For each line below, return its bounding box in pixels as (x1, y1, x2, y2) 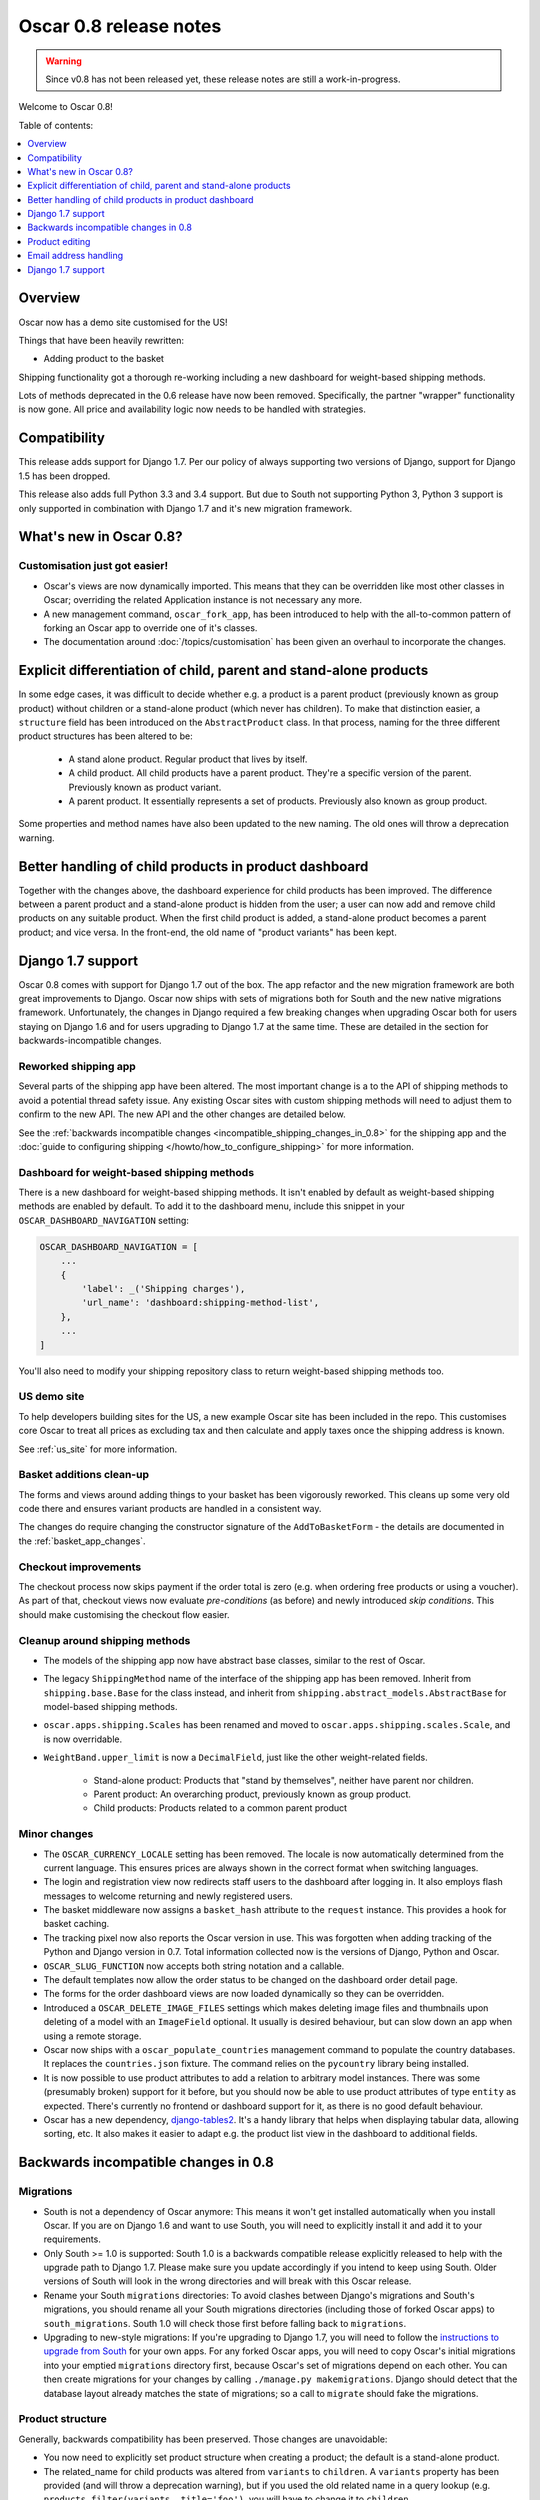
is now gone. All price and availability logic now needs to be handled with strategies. (18, 403, 367, 415)
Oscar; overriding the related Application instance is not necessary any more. (43, 594, 363, 606)
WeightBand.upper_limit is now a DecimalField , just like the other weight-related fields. (43, 1751, 429, 1764)
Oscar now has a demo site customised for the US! (18, 316, 229, 328)
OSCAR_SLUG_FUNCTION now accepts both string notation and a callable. (43, 1960, 345, 1972)
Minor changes (18, 1827, 94, 1841)
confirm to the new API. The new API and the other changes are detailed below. (18, 1108, 346, 1120)
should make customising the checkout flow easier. (18, 1608, 230, 1620)
